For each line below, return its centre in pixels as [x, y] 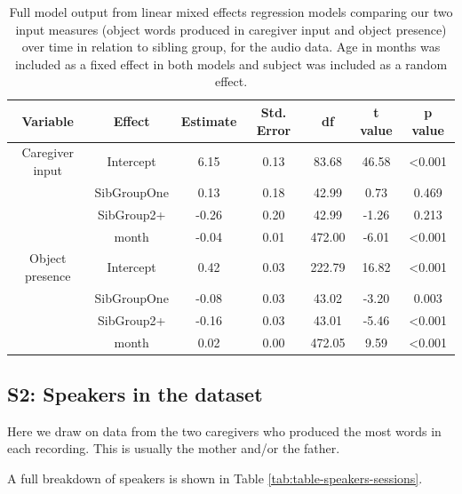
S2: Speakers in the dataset [135, 393]
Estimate [209, 120]
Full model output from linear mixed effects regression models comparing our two [231, 12]
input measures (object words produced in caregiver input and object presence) [231, 29]
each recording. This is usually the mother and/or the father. [174, 448]
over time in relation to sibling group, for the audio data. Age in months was [231, 47]
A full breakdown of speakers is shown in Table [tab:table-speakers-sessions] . [215, 478]
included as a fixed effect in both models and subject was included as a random [231, 64]
